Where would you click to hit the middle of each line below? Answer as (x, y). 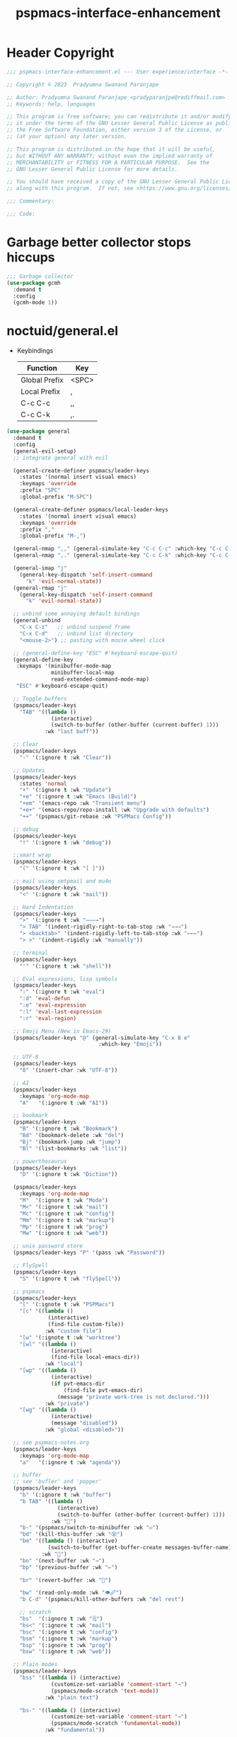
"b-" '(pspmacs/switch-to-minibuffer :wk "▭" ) (89, 1528)
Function (42, 368)
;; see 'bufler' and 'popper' (57, 1482)
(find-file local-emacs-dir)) (96, 1357)
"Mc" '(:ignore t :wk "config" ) (67, 1213)
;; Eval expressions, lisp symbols (65, 979)
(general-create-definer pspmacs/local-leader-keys (91, 509)
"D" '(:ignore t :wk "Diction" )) (69, 1175)
